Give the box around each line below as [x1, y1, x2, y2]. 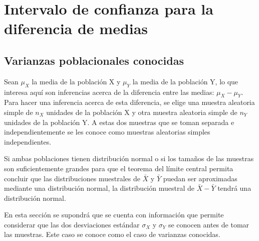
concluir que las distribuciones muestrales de [4, 173, 140, 183]
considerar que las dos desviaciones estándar [4, 219, 140, 229]
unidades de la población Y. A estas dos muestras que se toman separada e [4, 116, 234, 127]
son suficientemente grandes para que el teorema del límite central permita [4, 163, 233, 173]
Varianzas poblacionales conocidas [4, 52, 184, 68]
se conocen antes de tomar [168, 219, 249, 229]
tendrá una [217, 183, 251, 193]
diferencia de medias [4, 18, 148, 39]
